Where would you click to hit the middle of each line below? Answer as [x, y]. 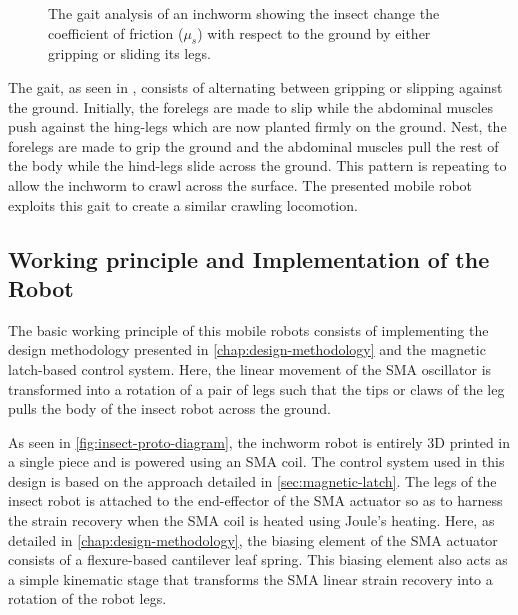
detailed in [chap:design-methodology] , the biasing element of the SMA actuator [253, 539]
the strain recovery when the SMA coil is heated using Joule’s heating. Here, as [251, 520]
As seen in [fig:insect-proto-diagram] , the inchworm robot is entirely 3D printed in [259, 441]
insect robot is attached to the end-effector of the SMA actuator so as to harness [255, 500]
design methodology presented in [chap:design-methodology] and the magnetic [247, 349]
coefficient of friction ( [116, 32]
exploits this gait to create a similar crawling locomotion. [183, 204]
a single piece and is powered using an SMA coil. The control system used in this [256, 461]
